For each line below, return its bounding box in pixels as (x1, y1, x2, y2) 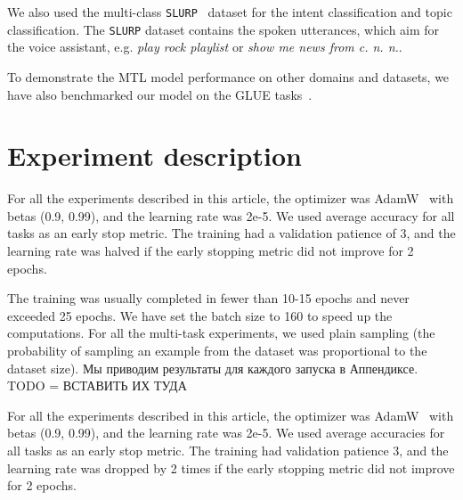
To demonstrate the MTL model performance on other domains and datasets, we (7, 67, 450, 86)
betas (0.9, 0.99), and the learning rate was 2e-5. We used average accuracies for (7, 423, 445, 442)
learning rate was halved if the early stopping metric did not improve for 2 (7, 242, 414, 259)
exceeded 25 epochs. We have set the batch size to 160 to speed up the (7, 306, 393, 324)
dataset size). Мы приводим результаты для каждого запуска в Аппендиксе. (7, 358, 418, 377)
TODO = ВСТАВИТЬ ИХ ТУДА (7, 376, 187, 395)
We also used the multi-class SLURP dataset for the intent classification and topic (7, 3, 452, 20)
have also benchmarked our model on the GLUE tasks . (7, 85, 313, 103)
